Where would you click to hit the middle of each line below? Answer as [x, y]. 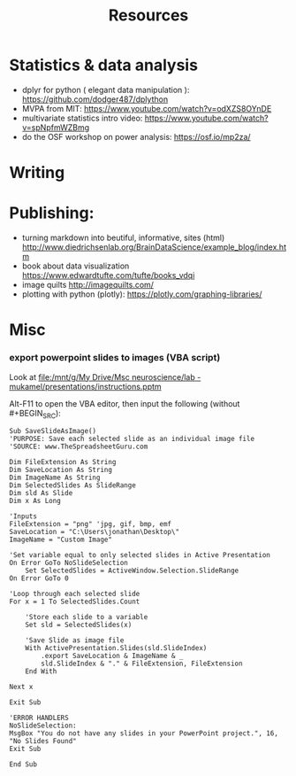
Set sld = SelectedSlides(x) [79, 625]
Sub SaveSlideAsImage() [53, 431]
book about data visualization [76, 266]
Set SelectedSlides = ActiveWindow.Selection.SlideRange [132, 571]
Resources [148, 16]
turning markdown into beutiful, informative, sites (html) [123, 238]
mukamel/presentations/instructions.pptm [85, 386]
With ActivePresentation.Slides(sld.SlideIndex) [116, 648]
